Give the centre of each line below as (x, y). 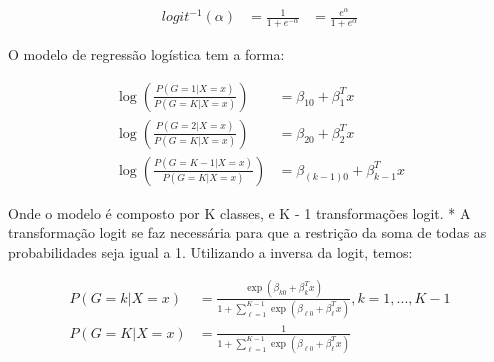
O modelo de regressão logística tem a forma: (146, 53)
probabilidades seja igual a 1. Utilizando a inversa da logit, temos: (210, 251)
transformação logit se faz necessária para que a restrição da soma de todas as (247, 232)
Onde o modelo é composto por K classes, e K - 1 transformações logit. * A (239, 212)
